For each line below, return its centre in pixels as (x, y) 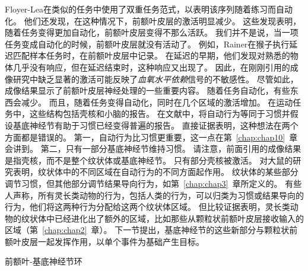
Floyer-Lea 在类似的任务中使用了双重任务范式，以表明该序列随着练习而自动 (149, 9)
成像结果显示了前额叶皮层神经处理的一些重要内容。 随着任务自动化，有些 (147, 90)
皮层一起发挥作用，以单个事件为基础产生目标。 (112, 241)
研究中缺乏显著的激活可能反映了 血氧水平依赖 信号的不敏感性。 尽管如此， (155, 79)
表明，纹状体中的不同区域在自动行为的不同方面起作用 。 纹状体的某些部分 (155, 172)
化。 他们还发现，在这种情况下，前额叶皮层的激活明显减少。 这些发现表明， (153, 20)
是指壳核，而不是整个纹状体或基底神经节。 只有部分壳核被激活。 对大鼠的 (149, 160)
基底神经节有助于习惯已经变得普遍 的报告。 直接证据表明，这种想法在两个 (155, 125)
